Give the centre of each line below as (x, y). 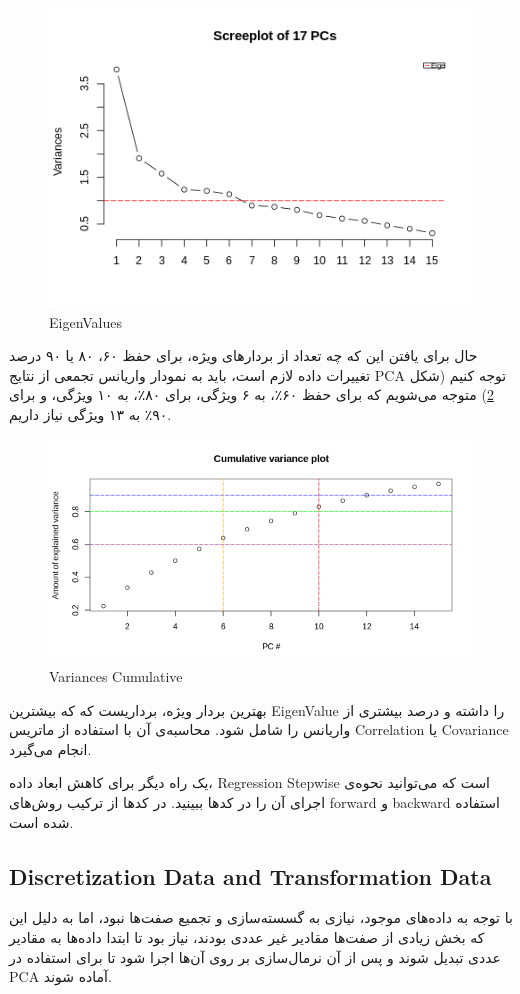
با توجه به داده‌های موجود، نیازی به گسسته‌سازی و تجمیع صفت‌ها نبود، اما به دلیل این (261, 917)
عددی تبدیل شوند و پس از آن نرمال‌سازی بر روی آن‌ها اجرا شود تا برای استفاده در (255, 956)
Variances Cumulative (116, 676)
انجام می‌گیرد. (50, 748)
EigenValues (86, 321)
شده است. (41, 821)
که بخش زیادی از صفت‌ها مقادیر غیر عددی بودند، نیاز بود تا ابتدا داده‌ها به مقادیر (247, 937)
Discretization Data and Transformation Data (250, 875)
